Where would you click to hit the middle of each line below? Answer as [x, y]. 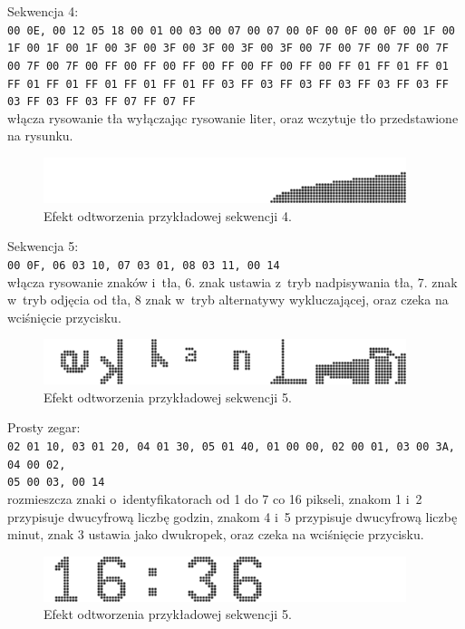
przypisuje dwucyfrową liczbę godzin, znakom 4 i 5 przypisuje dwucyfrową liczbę [232, 516]
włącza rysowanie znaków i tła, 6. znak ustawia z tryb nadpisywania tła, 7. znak [232, 281]
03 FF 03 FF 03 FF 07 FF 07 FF [102, 102]
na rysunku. [40, 135]
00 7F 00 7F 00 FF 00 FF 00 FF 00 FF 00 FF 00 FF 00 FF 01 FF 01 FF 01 [228, 66]
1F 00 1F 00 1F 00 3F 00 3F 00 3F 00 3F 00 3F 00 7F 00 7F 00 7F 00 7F [228, 48]
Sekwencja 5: [43, 246]
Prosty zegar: [44, 427]
